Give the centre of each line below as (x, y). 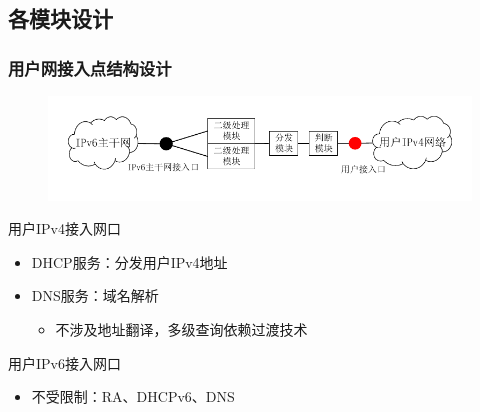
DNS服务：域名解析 (95, 295)
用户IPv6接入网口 (64, 362)
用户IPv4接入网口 (64, 228)
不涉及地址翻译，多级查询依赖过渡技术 (181, 329)
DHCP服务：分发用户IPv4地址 (129, 261)
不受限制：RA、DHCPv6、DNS (133, 396)
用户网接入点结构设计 (90, 67)
